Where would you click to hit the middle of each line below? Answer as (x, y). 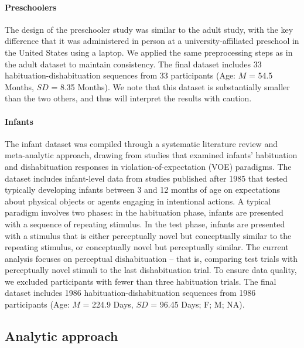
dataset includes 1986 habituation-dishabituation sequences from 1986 (130, 293)
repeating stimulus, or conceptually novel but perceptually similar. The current (147, 247)
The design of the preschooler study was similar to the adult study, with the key (149, 29)
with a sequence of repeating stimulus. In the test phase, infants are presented (145, 224)
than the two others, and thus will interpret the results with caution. (128, 98)
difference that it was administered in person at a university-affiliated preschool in (152, 41)
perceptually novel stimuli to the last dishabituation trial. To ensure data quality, (151, 270)
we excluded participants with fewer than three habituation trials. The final (141, 281)
